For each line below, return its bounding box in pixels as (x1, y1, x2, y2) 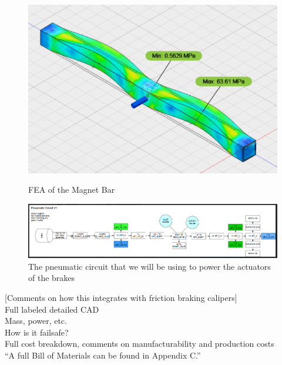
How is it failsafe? (5, 326, 69, 338)
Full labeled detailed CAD (5, 303, 99, 315)
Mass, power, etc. (5, 314, 67, 327)
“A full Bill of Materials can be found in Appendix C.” (5, 349, 201, 361)
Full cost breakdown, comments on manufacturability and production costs (5, 337, 274, 350)
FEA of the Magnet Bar (28, 183, 115, 196)
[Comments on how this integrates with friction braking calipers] (5, 291, 237, 303)
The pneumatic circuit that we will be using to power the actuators (28, 260, 271, 272)
